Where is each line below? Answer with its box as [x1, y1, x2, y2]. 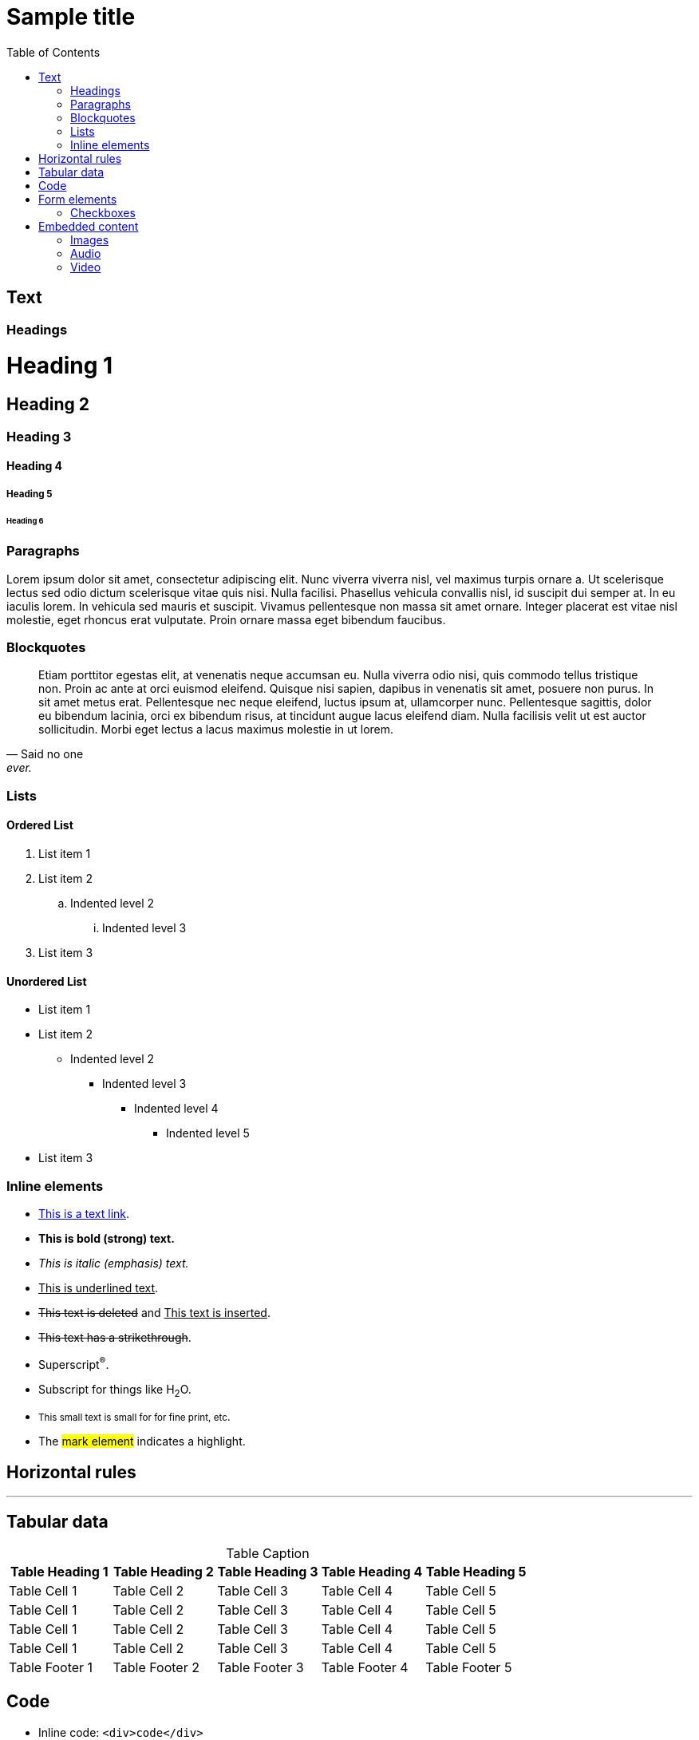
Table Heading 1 [10, 1564, 109, 1580]
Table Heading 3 [217, 1564, 318, 1580]
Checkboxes [70, 205, 136, 219]
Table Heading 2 [113, 1564, 214, 1580]
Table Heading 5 [425, 1564, 527, 1580]
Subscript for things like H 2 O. [38, 1382, 192, 1399]
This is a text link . [38, 1206, 130, 1220]
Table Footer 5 [425, 1659, 512, 1676]
